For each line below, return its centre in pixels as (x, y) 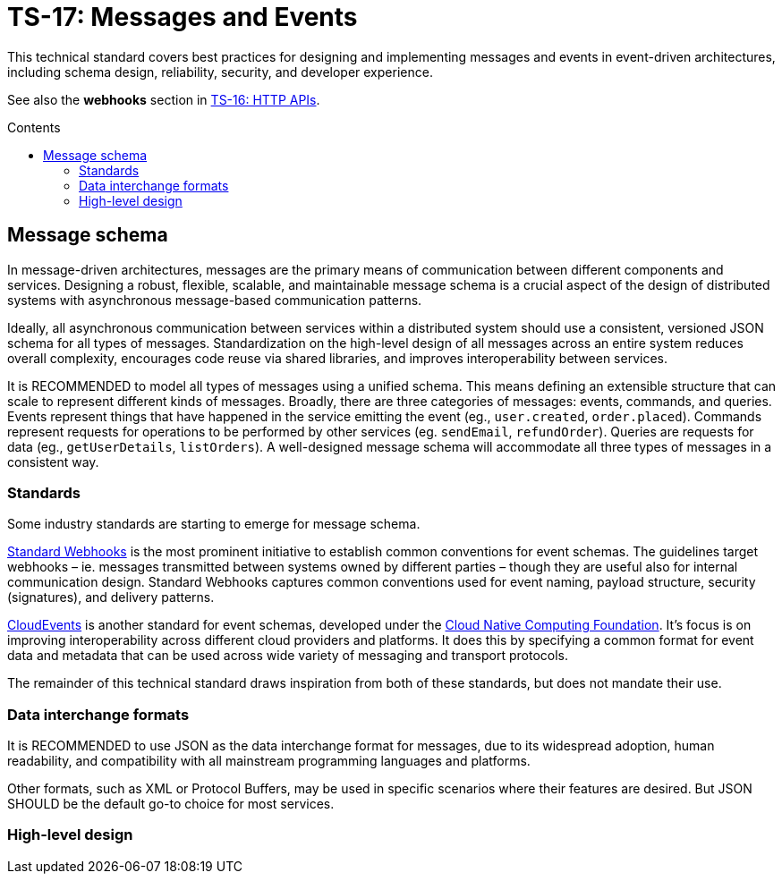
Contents (34, 127)
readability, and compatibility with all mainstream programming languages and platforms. (269, 761)
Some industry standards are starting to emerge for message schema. (214, 524)
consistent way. (53, 462)
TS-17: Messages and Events (183, 17)
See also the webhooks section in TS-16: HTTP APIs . (164, 99)
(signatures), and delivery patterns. (111, 597)
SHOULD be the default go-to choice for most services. (171, 804)
